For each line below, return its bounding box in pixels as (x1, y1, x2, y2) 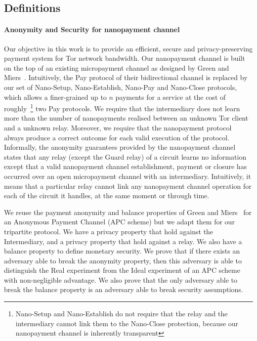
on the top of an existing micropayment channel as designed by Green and (4, 62, 229, 73)
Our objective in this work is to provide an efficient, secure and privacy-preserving (4, 43, 253, 53)
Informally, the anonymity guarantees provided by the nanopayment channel (4, 142, 236, 152)
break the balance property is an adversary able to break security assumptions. (4, 284, 243, 295)
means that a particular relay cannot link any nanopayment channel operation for (4, 180, 252, 191)
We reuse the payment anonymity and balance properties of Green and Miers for (4, 207, 252, 217)
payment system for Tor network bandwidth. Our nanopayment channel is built (4, 53, 245, 63)
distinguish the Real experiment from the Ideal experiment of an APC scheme (4, 265, 240, 275)
